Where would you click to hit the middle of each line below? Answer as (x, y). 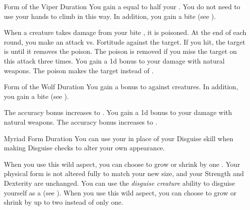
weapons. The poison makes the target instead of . (79, 70)
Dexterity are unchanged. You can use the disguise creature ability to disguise (119, 183)
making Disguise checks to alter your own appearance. (84, 148)
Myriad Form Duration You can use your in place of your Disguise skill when (119, 138)
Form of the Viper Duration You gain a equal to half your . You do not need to (122, 6)
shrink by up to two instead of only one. (64, 202)
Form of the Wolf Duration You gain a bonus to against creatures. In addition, (121, 87)
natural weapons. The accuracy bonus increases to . (81, 121)
